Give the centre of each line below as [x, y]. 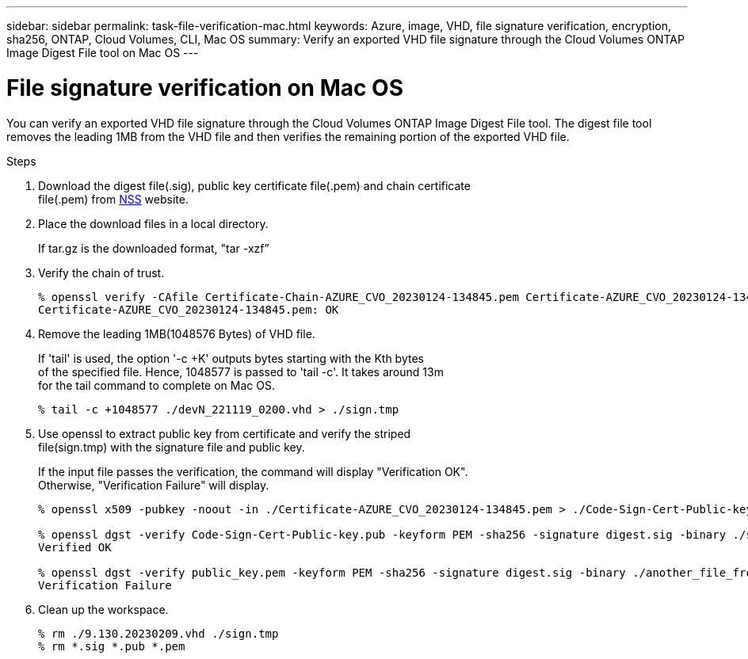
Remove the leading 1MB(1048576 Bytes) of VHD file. [177, 333]
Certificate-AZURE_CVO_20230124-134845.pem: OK [189, 309]
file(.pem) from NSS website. [113, 199]
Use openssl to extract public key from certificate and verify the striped [225, 433]
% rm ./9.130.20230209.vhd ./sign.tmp [158, 633]
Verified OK [75, 547]
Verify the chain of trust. [101, 272]
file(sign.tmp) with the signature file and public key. [172, 447]
